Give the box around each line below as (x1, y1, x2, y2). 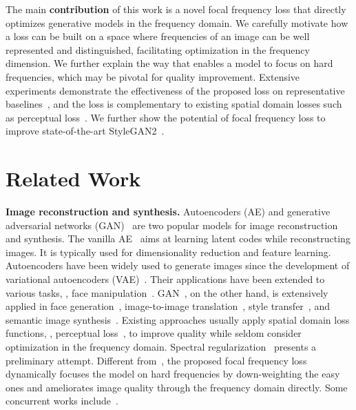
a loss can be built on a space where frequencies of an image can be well (6, 29, 310, 43)
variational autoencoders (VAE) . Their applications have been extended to (6, 272, 325, 286)
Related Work (6, 164, 141, 193)
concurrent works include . (6, 393, 118, 408)
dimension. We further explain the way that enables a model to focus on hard (6, 56, 333, 70)
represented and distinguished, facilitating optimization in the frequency (6, 42, 310, 57)
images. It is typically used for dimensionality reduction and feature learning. (6, 244, 331, 259)
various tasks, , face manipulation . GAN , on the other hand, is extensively (6, 285, 328, 300)
